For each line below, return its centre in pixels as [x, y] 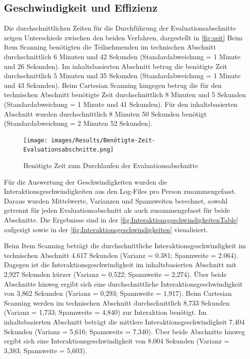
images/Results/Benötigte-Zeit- [103, 140]
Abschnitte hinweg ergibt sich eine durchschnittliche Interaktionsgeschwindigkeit [123, 283]
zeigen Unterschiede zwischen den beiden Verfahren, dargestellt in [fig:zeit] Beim [123, 37]
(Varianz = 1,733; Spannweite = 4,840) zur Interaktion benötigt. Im [105, 312]
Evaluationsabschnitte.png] [69, 150]
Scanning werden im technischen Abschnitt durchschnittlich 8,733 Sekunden [117, 302]
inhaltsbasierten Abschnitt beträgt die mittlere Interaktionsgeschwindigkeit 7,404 [125, 321]
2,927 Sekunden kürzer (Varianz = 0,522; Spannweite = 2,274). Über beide [115, 274]
